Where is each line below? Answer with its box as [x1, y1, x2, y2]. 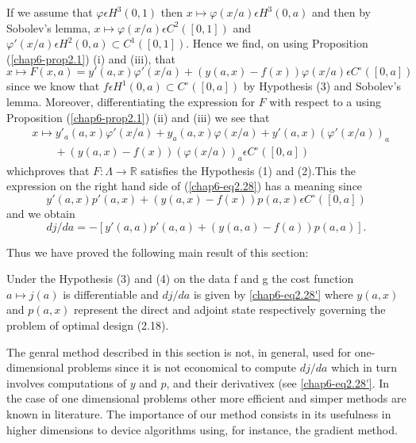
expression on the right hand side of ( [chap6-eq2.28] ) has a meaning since [6, 178, 363, 194]
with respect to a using [269, 93, 381, 109]
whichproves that [6, 162, 90, 178]
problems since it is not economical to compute [67, 359, 297, 376]
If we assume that [6, 4, 93, 20]
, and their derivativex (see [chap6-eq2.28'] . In [166, 374, 390, 391]
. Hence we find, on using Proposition [186, 35, 368, 52]
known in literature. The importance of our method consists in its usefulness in [6, 405, 391, 422]
